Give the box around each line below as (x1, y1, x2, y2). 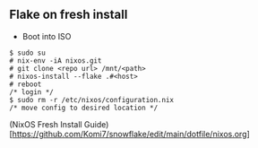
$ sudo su (9, 48, 47, 57)
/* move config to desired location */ (9, 103, 159, 112)
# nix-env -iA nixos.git (9, 56, 102, 65)
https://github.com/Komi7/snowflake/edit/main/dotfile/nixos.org (12, 128, 247, 139)
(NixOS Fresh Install (9, 118, 82, 129)
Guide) (83, 118, 109, 129)
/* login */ (9, 87, 54, 97)
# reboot (9, 80, 42, 89)
